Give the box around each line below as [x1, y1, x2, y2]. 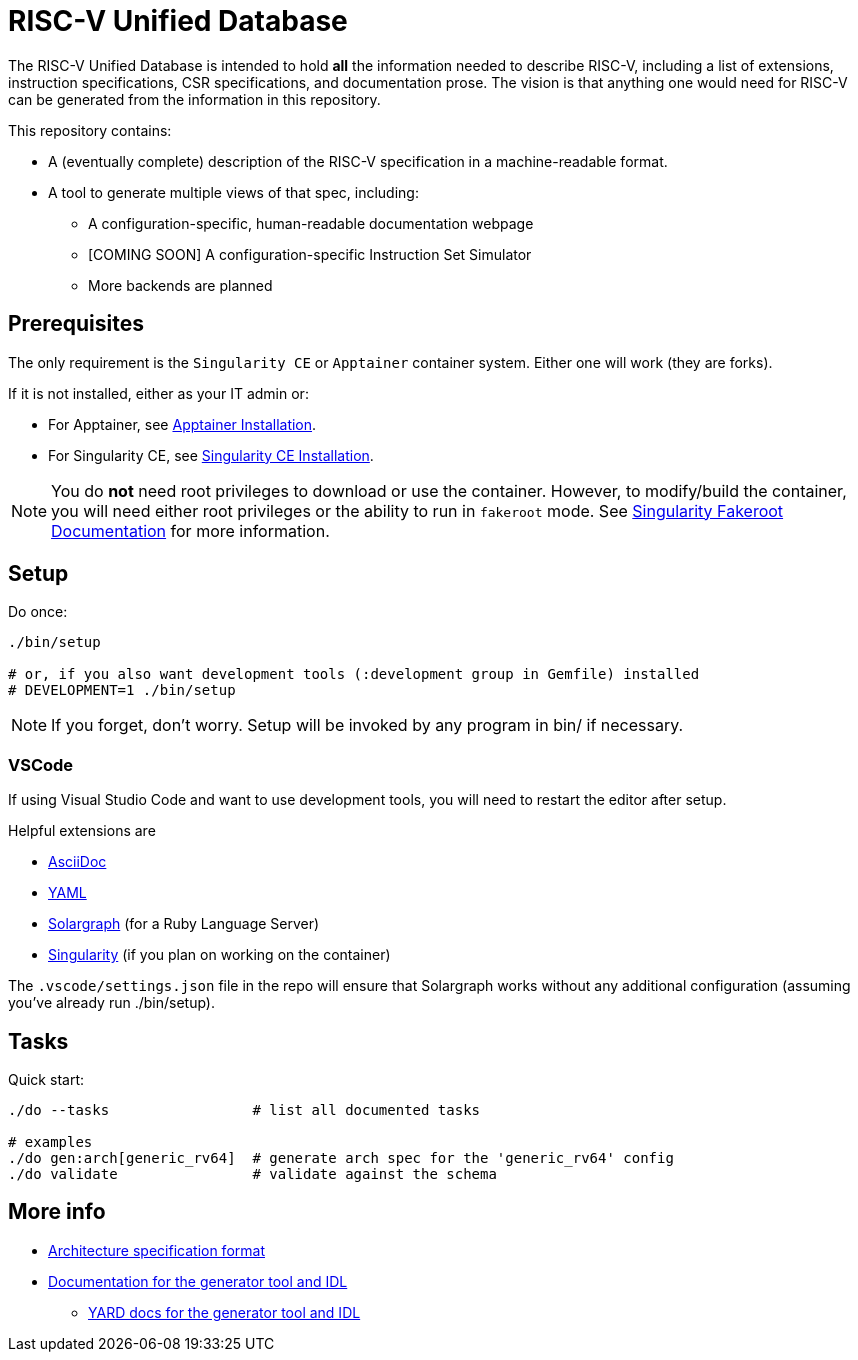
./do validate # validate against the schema [8, 1166, 497, 1183]
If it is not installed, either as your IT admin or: [8, 384, 309, 402]
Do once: [8, 603, 68, 621]
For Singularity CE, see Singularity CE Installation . [48, 446, 374, 464]
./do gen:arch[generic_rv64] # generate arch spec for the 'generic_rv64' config [8, 1150, 674, 1167]
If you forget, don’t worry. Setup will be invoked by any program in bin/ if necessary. [51, 715, 684, 736]
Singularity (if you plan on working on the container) [48, 946, 391, 964]
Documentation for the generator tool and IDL [48, 1272, 348, 1290]
